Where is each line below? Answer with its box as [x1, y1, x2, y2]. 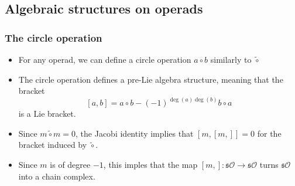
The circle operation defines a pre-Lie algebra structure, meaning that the [18, 73, 283, 85]
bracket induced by [18, 138, 87, 151]
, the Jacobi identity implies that [76, 127, 194, 139]
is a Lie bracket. [18, 107, 76, 120]
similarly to [210, 53, 252, 65]
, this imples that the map [103, 158, 198, 170]
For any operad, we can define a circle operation [18, 53, 191, 65]
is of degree [50, 158, 91, 170]
